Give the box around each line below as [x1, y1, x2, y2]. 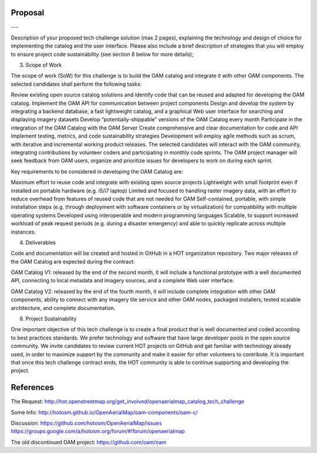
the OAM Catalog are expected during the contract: [11, 258, 135, 265]
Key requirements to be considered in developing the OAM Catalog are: [11, 168, 183, 175]
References [11, 382, 54, 392]
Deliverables [25, 239, 56, 246]
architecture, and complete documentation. [11, 304, 116, 311]
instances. [11, 228, 36, 235]
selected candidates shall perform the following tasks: [11, 80, 142, 88]
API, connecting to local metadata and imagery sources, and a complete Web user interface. [11, 277, 235, 284]
